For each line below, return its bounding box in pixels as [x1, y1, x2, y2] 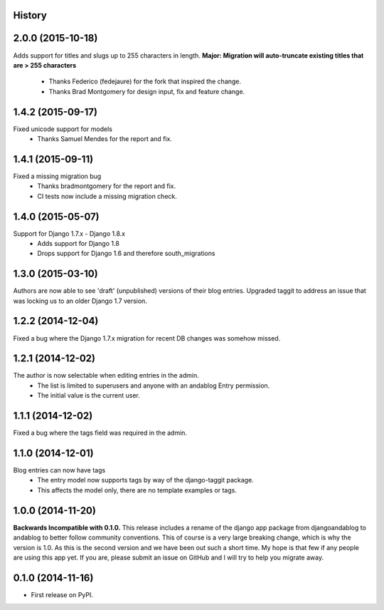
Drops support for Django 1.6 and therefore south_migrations [37, 249, 215, 258]
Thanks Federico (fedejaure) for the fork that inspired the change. [48, 77, 242, 86]
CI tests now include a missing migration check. [37, 192, 178, 200]
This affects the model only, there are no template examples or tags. [37, 485, 238, 495]
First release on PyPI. [31, 590, 94, 599]
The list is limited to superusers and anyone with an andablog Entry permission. [37, 381, 270, 390]
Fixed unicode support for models [13, 125, 113, 133]
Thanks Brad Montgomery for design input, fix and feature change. [48, 87, 245, 95]
